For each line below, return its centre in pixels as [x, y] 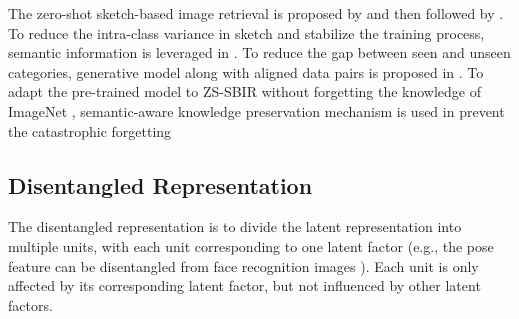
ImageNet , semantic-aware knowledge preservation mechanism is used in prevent [256, 110]
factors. [30, 304]
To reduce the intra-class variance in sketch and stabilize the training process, [246, 32]
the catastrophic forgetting [90, 130]
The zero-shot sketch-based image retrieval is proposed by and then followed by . [256, 13]
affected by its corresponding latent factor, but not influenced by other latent [244, 285]
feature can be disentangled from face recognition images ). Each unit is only [243, 265]
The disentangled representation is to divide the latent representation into [235, 226]
